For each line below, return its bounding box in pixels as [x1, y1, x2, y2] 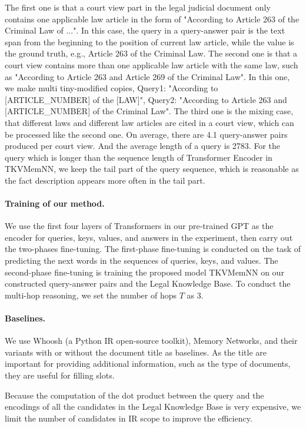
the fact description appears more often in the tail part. [5, 174, 205, 186]
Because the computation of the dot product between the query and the [5, 389, 264, 401]
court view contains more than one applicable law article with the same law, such [5, 58, 298, 71]
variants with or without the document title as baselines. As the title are [5, 346, 267, 358]
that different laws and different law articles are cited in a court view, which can [5, 116, 294, 128]
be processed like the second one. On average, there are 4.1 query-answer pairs [5, 128, 288, 140]
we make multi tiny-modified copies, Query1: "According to [5, 82, 218, 94]
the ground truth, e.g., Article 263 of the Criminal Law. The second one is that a [5, 47, 298, 59]
